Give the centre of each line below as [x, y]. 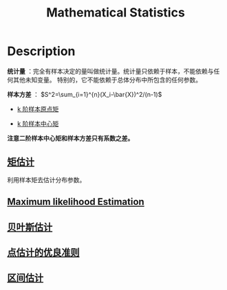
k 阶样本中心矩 [38, 123]
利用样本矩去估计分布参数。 [46, 179]
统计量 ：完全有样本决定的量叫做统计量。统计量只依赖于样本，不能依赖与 [110, 71]
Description [41, 51]
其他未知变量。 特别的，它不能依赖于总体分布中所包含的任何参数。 [107, 80]
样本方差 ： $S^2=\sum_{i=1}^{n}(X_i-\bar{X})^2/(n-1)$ [85, 94]
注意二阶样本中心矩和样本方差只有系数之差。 [71, 138]
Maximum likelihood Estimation [76, 202]
